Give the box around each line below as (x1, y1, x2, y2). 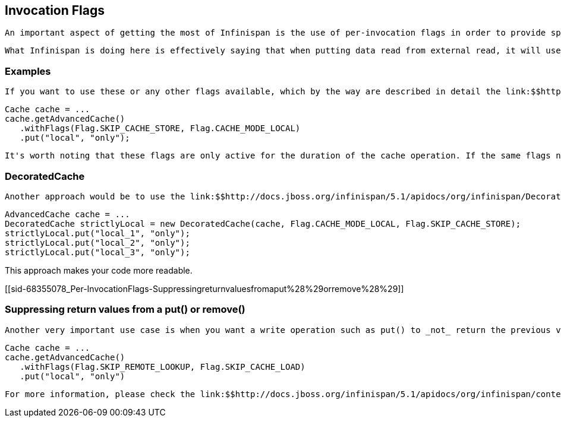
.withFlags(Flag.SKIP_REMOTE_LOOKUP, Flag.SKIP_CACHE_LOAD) (20, 361, 305, 372)
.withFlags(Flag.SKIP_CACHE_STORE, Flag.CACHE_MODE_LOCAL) (20, 123, 301, 134)
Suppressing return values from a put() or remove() (5, 303, 245, 316)
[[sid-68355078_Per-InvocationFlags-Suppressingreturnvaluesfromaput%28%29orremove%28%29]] (5, 283, 404, 294)
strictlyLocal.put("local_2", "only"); (5, 237, 190, 248)
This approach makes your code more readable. (5, 265, 193, 275)
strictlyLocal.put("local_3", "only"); (5, 247, 190, 257)
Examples (5, 65, 51, 77)
